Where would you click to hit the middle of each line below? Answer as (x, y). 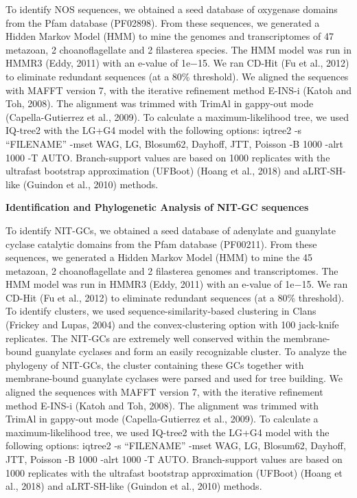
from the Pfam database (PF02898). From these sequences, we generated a (163, 22)
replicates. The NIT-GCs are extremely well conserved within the (143, 338)
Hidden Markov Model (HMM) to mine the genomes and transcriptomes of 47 (170, 36)
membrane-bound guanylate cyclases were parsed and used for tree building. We (174, 378)
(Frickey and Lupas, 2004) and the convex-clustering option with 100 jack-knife (172, 325)
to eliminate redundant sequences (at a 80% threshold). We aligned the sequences (177, 76)
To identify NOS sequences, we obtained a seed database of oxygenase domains (172, 9)
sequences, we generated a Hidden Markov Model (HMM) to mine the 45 (159, 257)
